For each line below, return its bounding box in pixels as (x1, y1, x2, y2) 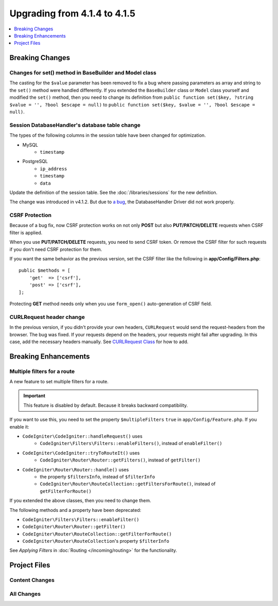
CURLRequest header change (9, 313, 85, 320)
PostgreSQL (22, 158, 48, 165)
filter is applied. (9, 229, 43, 236)
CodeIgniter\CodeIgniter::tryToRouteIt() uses (22, 450, 140, 456)
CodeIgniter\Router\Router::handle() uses (22, 466, 129, 473)
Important (23, 393, 46, 399)
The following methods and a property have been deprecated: (9, 507, 142, 513)
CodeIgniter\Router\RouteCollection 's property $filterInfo (22, 538, 169, 544)
